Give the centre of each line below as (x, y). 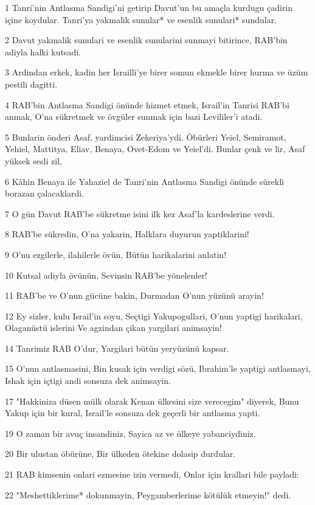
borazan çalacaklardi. (44, 193)
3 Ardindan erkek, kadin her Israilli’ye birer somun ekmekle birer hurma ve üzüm (157, 72)
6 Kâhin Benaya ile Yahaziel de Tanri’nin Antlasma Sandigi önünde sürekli (144, 181)
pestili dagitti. (31, 84)
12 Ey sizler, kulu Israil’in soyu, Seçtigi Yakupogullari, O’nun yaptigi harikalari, (154, 315)
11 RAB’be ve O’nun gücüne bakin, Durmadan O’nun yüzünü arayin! (134, 295)
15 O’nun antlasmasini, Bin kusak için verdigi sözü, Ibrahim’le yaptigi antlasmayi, (158, 368)
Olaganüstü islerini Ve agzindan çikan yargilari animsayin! (113, 328)
